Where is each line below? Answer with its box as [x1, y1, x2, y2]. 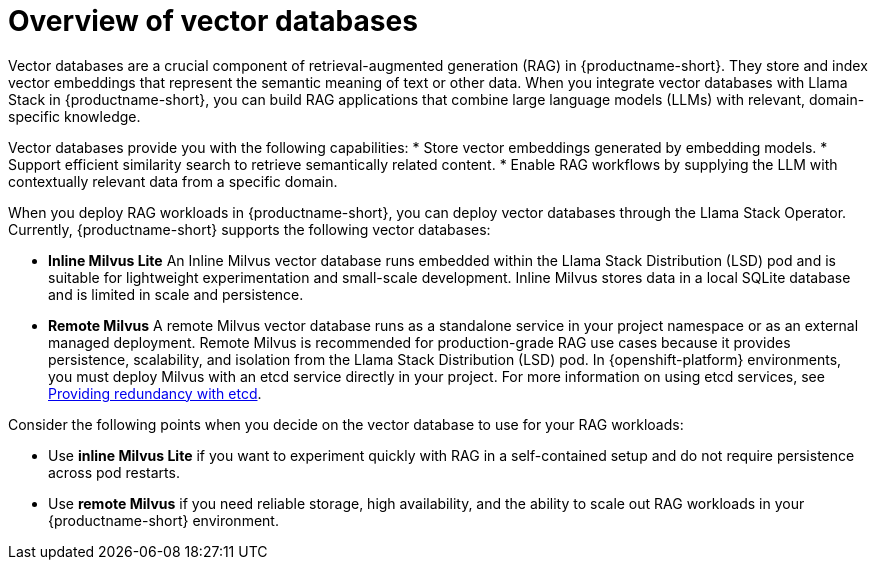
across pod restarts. [48, 463, 180, 481]
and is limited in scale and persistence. [48, 285, 304, 303]
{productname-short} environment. [48, 511, 279, 529]
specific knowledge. [8, 107, 141, 125]
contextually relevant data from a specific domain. [8, 172, 338, 190]
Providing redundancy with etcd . [48, 384, 262, 402]
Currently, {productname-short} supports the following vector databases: [8, 220, 491, 238]
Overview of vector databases [8, 4, 418, 38]
